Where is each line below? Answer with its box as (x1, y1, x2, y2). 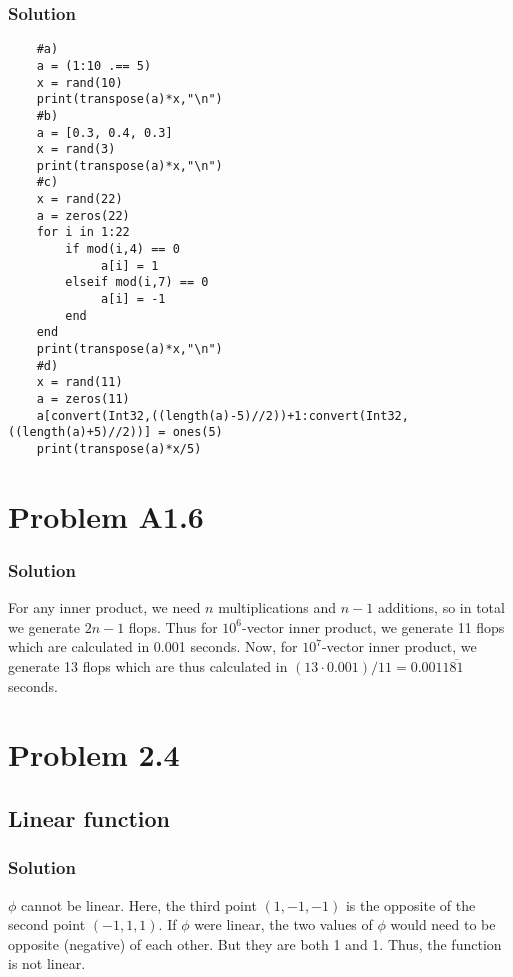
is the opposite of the (345, 894, 476, 915)
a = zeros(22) (36, 208, 130, 223)
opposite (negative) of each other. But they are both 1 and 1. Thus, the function (8, 933, 502, 954)
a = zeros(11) (36, 392, 130, 406)
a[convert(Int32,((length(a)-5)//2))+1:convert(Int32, (36, 408, 409, 423)
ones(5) (172, 425, 223, 440)
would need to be (390, 914, 496, 935)
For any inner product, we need (8, 597, 201, 618)
